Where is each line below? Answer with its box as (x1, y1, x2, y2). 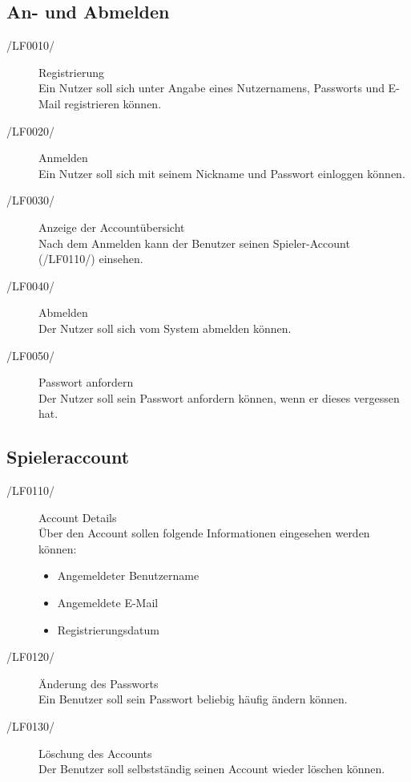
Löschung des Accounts (38, 744, 152, 761)
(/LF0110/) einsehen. (38, 250, 143, 267)
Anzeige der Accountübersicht (38, 218, 185, 235)
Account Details (38, 509, 117, 525)
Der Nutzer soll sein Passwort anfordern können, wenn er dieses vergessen (38, 389, 400, 406)
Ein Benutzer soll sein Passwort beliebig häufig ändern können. (38, 691, 348, 707)
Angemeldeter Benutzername (57, 567, 199, 584)
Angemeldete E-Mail (57, 594, 159, 611)
